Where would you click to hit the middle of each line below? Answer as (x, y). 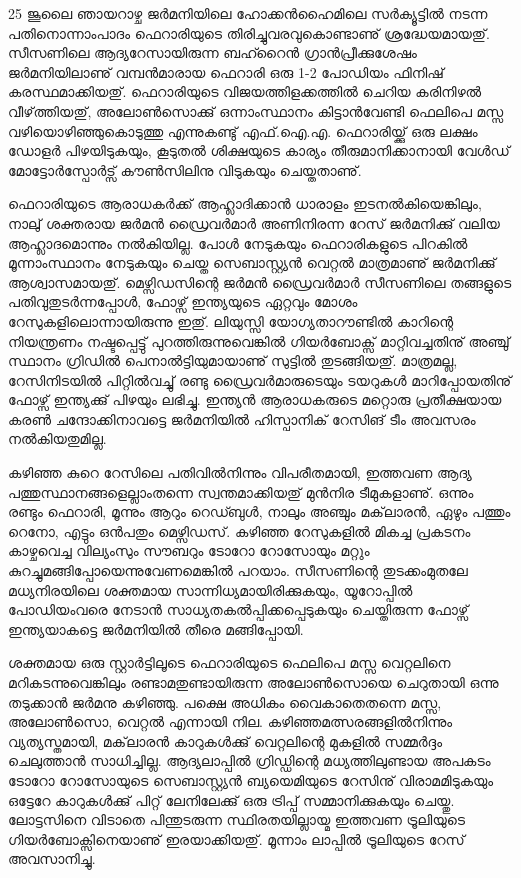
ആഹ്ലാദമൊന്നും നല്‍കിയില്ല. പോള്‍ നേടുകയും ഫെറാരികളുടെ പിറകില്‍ (238, 242)
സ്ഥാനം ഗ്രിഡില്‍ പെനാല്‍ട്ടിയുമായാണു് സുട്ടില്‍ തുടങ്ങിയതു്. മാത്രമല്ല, (233, 360)
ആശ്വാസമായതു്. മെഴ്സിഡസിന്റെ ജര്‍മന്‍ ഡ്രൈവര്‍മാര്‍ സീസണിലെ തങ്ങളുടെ (260, 281)
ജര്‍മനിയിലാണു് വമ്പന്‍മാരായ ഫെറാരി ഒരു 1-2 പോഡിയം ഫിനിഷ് (226, 71)
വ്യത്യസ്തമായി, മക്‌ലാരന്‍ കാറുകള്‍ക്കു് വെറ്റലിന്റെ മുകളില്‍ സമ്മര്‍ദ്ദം (225, 740)
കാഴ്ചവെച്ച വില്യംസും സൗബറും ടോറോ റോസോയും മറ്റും (189, 550)
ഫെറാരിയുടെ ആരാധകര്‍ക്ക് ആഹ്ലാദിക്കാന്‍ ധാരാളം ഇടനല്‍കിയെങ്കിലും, (245, 203)
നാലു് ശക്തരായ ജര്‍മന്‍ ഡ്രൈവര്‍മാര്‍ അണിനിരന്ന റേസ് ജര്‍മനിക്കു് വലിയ (254, 222)
